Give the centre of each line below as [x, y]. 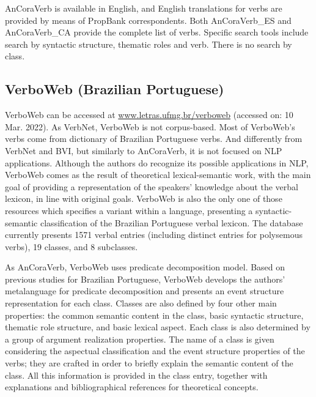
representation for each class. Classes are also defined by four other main [141, 303]
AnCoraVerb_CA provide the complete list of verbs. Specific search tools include [157, 32]
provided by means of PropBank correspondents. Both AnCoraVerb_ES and [148, 20]
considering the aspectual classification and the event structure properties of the [155, 351]
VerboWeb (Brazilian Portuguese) [115, 89]
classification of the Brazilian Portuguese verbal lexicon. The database [172, 222]
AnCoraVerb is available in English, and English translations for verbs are [144, 8]
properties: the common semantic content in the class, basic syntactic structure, [154, 315]
